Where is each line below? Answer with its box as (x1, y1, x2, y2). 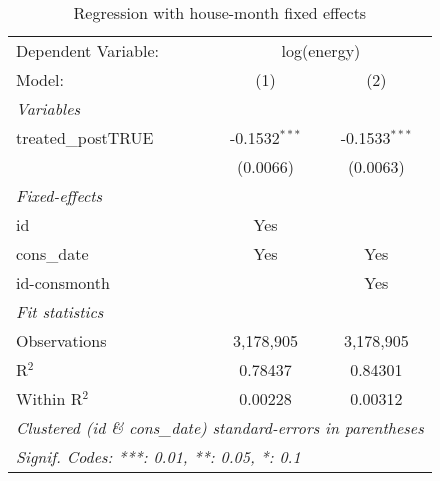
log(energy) (281, 39, 361, 62)
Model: (16, 68, 65, 91)
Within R (16, 387, 83, 410)
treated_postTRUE (16, 126, 154, 149)
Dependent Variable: (16, 39, 159, 62)
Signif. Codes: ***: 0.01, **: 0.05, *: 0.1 (16, 445, 301, 468)
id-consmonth (16, 271, 110, 294)
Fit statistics (16, 300, 104, 323)
